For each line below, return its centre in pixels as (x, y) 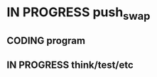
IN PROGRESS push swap (78, 13)
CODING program (46, 41)
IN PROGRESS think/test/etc (70, 65)
